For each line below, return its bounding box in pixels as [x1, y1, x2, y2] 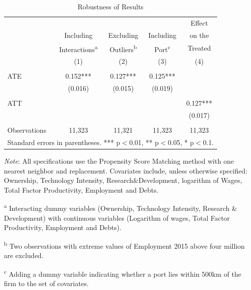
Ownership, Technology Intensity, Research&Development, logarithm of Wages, [4, 175, 242, 185]
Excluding [108, 29, 139, 40]
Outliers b [109, 42, 137, 54]
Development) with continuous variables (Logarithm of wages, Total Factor [4, 212, 230, 223]
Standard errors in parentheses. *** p [7, 137, 120, 147]
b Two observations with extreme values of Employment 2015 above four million [4, 239, 245, 251]
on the [190, 29, 209, 40]
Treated [188, 43, 211, 53]
